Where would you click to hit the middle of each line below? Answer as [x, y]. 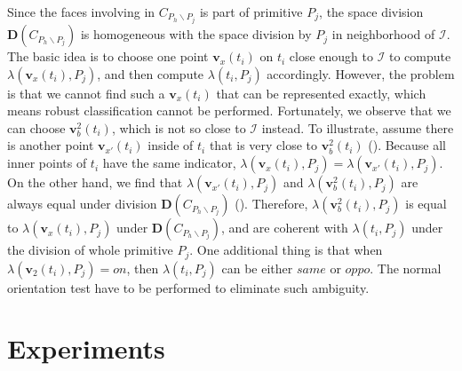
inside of [171, 145]
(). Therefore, [271, 204]
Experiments [86, 348]
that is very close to [263, 145]
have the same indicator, [169, 163]
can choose [36, 127]
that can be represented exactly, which [321, 93]
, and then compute [151, 73]
